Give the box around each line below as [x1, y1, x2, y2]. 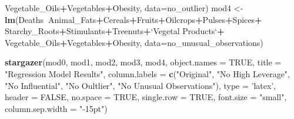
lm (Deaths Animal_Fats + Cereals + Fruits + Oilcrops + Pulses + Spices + [5, 13, 262, 25]
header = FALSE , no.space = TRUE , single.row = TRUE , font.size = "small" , [5, 91, 287, 103]
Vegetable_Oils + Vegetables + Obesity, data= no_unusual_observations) [5, 36, 263, 48]
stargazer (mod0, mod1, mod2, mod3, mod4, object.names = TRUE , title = [5, 56, 282, 68]
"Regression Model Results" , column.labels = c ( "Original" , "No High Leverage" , [5, 67, 290, 80]
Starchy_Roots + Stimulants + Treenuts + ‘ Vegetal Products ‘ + [5, 25, 225, 37]
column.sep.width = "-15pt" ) [5, 102, 108, 114]
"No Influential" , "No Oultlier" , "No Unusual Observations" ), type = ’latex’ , [5, 79, 276, 91]
